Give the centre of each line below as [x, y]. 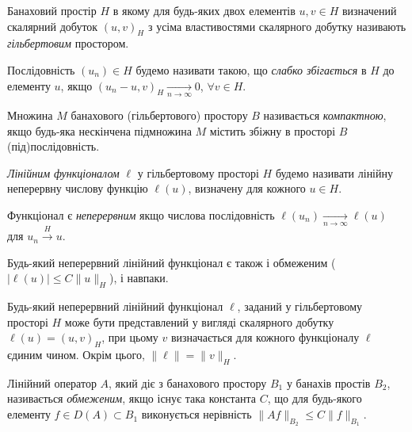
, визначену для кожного [247, 188]
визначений [369, 10]
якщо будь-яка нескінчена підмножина [99, 130]
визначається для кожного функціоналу [265, 337]
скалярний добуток [53, 26]
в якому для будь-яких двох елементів [204, 10]
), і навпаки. [139, 278]
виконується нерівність [196, 414]
